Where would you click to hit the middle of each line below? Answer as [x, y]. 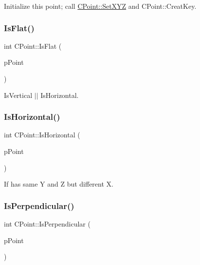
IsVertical [18, 95]
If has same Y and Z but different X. [59, 184]
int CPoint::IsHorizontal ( [42, 135]
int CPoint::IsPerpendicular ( [47, 224]
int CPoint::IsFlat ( [33, 46]
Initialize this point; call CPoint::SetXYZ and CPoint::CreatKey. [100, 6]
